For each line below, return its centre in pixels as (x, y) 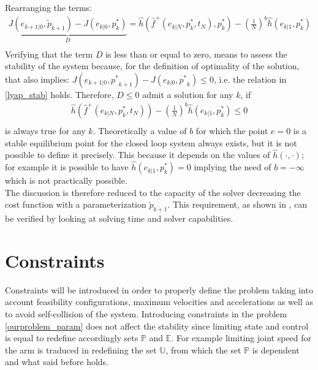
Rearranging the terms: (48, 7)
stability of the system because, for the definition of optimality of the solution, (152, 66)
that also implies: (37, 79)
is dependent (276, 349)
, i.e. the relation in (250, 79)
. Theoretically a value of (140, 130)
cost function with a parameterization (76, 204)
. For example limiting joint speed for (241, 338)
